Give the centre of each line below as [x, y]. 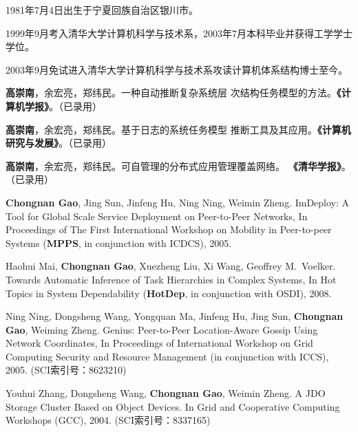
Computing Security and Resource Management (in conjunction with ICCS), [167, 356]
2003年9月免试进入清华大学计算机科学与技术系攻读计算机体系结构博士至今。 [177, 69]
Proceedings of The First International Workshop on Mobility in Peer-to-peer [169, 229]
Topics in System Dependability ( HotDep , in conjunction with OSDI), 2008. [169, 293]
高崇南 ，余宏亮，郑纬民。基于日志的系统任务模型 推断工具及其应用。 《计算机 [178, 129]
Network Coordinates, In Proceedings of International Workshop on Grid [159, 343]
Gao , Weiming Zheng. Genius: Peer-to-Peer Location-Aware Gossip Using [162, 329]
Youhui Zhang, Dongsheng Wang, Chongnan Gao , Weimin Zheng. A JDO [166, 393]
